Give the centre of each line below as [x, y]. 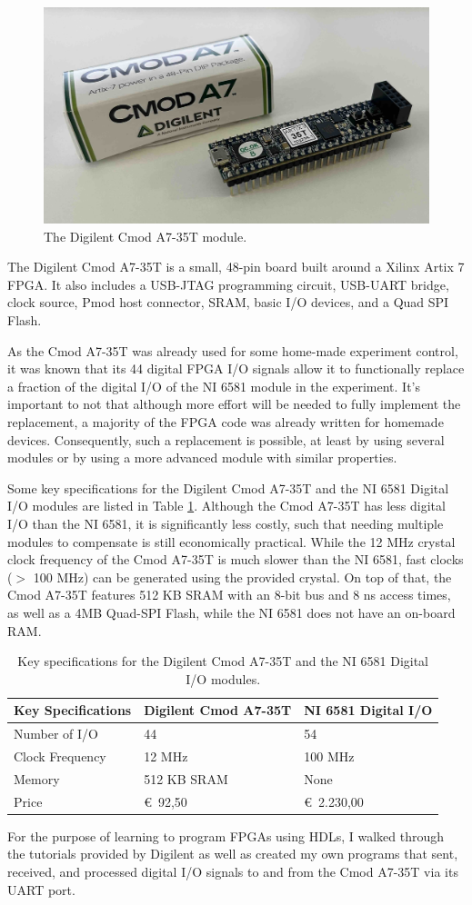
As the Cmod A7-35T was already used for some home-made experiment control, [233, 350]
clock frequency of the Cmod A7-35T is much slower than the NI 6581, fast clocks [236, 559]
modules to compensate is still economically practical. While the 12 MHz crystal [231, 541]
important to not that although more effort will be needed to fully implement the [234, 404]
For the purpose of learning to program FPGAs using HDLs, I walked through [226, 835]
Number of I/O [56, 734]
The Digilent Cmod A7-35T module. [146, 236]
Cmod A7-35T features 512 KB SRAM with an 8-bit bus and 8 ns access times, [229, 595]
